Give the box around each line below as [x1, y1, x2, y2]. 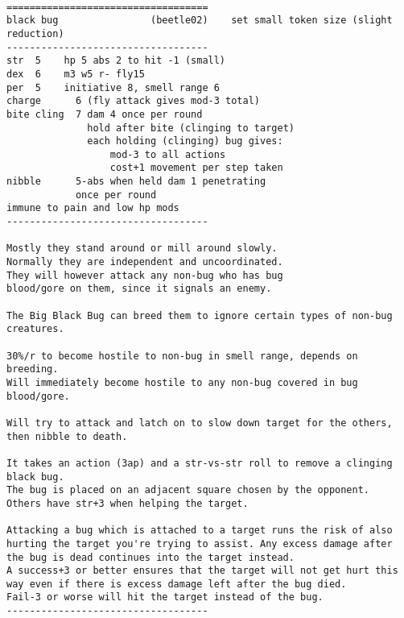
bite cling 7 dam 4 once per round [6, 108, 203, 120]
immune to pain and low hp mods [6, 202, 179, 214]
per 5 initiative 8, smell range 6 [6, 81, 220, 93]
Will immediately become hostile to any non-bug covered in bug [6, 376, 358, 388]
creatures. [6, 323, 64, 335]
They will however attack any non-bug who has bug [6, 269, 283, 281]
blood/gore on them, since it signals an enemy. [6, 283, 272, 295]
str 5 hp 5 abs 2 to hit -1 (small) [6, 55, 226, 67]
